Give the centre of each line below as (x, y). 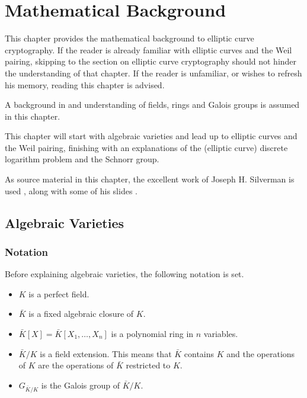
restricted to (148, 365)
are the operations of (76, 365)
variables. (221, 334)
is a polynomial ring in (152, 334)
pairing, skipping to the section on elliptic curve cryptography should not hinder (151, 61)
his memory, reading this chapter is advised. (85, 84)
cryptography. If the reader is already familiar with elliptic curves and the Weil (148, 49)
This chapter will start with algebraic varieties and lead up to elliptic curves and (151, 136)
